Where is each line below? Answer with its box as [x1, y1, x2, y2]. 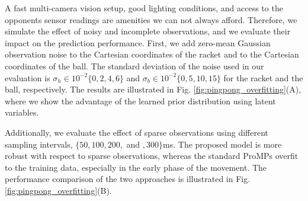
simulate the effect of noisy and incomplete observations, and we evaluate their [5, 25, 291, 37]
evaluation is [5, 71, 50, 84]
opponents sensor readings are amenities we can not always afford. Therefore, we [5, 13, 297, 25]
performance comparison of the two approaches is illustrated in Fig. [5, 173, 251, 185]
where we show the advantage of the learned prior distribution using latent [5, 94, 276, 107]
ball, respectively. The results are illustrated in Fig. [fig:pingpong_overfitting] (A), [5, 83, 301, 95]
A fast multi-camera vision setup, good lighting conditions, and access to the [5, 2, 283, 14]
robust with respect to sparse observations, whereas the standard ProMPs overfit [5, 149, 299, 162]
